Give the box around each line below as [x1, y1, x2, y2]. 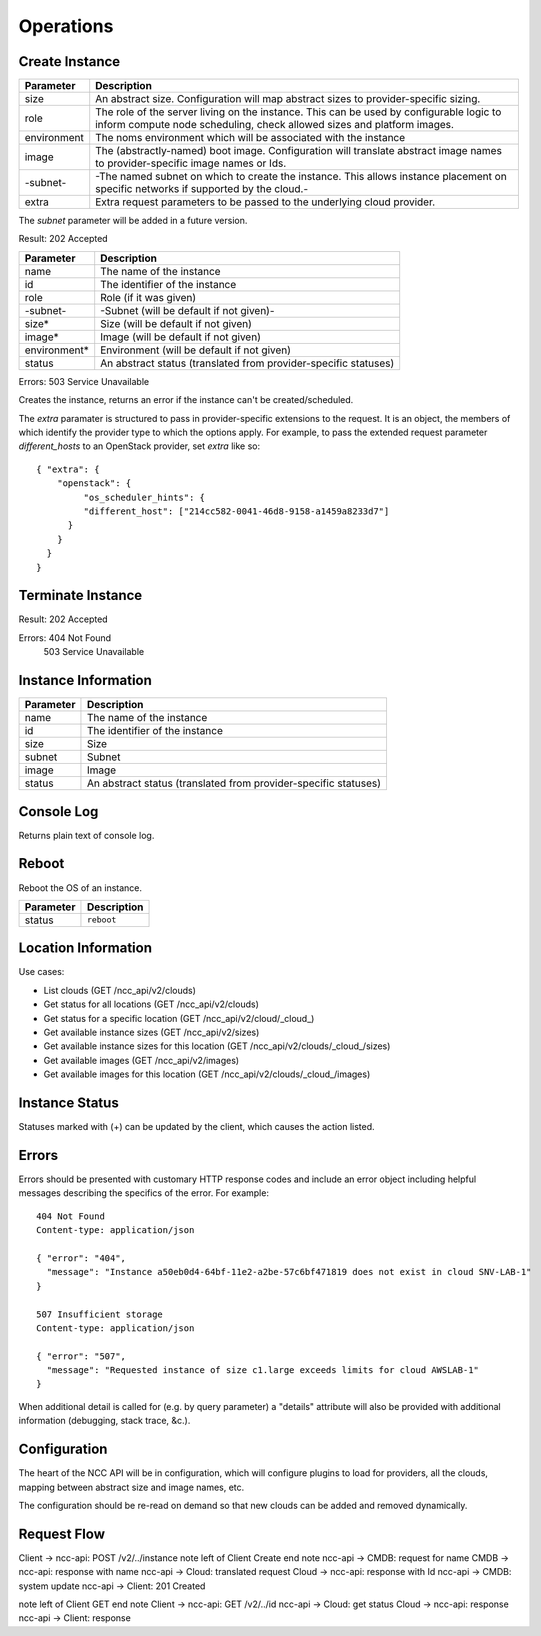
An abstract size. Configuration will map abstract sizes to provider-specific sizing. [95, 92, 481, 106]
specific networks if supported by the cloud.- [95, 182, 309, 196]
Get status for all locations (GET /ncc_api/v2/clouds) [43, 998, 259, 1010]
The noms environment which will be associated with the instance [95, 131, 406, 145]
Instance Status [18, 1095, 119, 1111]
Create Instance [18, 53, 121, 70]
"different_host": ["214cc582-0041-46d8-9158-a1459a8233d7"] [83, 505, 390, 517]
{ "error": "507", [36, 1350, 127, 1362]
